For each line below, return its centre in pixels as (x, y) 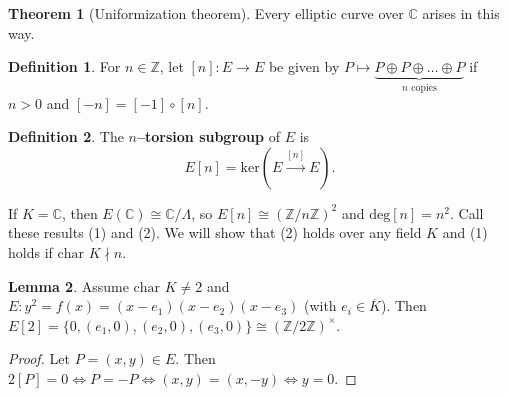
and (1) (465, 232)
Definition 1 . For (64, 66)
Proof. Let (39, 358)
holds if (30, 252)
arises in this (461, 13)
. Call (466, 212)
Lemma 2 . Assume (68, 285)
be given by (304, 66)
